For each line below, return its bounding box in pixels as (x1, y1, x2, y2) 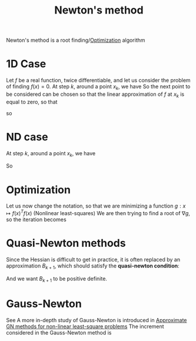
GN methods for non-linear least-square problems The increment (6, 323, 164, 330)
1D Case (6, 57, 46, 71)
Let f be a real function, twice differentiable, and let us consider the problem (6, 77, 191, 84)
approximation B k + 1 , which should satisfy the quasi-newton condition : (6, 262, 180, 270)
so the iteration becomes (6, 216, 67, 223)
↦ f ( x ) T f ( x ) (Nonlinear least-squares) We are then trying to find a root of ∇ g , (6, 209, 190, 217)
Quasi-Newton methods (6, 236, 126, 250)
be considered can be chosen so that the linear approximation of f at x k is (6, 91, 184, 99)
